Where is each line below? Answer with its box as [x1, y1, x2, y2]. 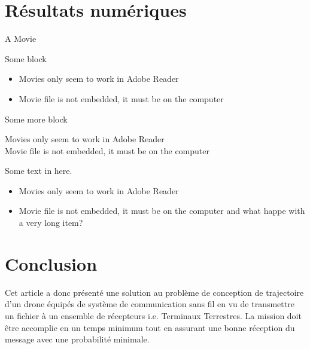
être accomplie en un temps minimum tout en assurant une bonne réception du [5, 321, 295, 333]
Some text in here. [5, 164, 72, 177]
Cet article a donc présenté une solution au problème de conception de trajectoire [5, 286, 304, 298]
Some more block [5, 112, 68, 125]
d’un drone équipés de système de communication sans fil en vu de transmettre [5, 298, 294, 310]
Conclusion [5, 251, 98, 275]
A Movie [5, 32, 37, 45]
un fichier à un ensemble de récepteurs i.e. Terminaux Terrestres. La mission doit [5, 309, 302, 322]
